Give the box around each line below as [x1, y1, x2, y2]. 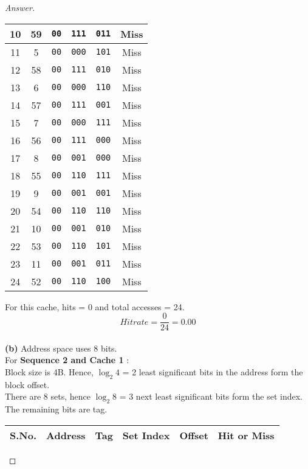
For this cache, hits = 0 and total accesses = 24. [5, 300, 185, 313]
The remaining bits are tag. [5, 403, 108, 415]
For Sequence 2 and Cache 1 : [5, 353, 129, 366]
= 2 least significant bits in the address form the [122, 366, 303, 378]
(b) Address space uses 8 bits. [5, 341, 117, 354]
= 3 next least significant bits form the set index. [119, 390, 303, 403]
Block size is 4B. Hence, [5, 366, 94, 378]
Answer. [5, 1, 35, 13]
